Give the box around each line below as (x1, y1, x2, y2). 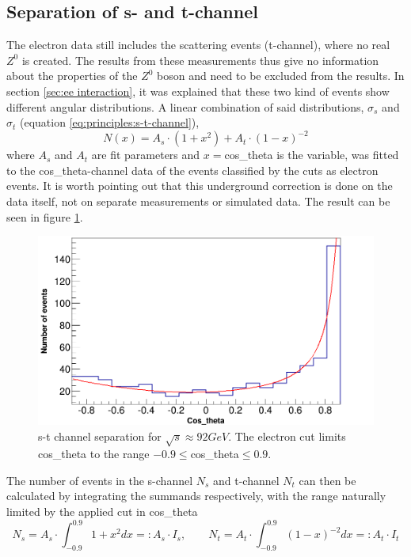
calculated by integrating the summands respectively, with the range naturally (6, 487, 386, 504)
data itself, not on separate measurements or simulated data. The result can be (6, 193, 390, 210)
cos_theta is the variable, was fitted (224, 146, 399, 163)
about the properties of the (6, 67, 138, 84)
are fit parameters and (91, 146, 200, 163)
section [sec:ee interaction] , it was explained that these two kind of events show (6, 82, 390, 99)
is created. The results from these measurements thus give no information (21, 51, 379, 68)
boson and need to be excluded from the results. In (157, 67, 405, 84)
